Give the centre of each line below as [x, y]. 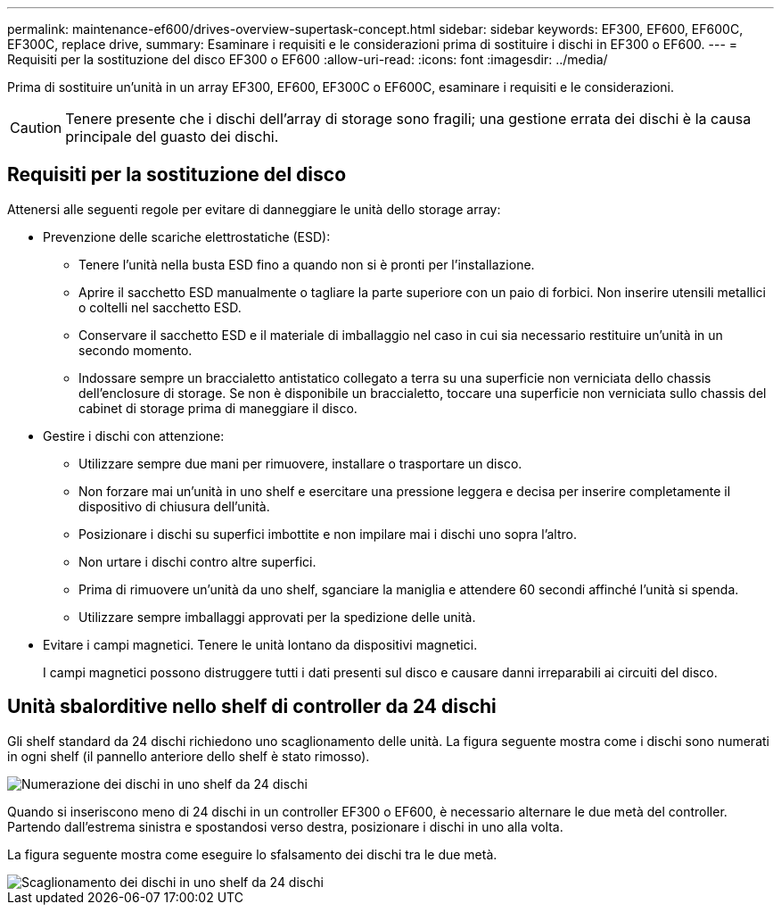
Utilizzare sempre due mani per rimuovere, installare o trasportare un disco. [300, 463]
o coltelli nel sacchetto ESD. [160, 307]
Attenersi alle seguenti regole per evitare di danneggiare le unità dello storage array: [254, 209]
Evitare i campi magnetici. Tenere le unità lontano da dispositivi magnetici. [260, 644]
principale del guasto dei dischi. [172, 137]
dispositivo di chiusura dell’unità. [174, 506]
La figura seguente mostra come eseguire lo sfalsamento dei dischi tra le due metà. [252, 854]
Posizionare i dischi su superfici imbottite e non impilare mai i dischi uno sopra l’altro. [328, 534]
